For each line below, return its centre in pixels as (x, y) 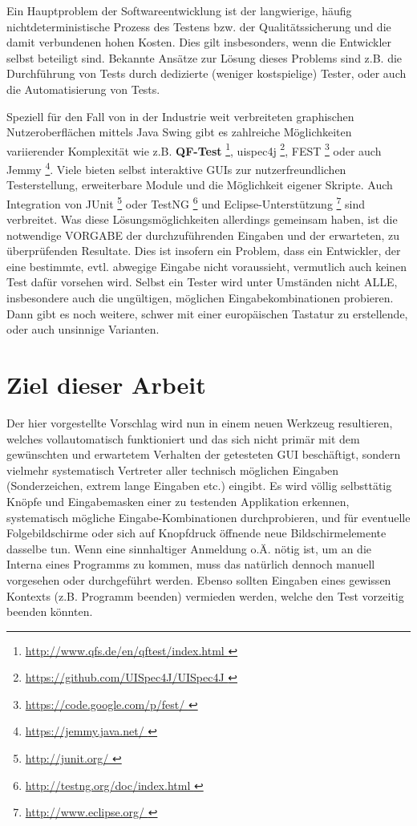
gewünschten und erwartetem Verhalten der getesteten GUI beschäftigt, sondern (204, 454)
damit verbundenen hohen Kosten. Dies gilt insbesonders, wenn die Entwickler (199, 42)
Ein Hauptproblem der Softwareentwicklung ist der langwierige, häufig (179, 10)
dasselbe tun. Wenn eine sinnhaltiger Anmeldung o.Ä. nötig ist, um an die (189, 548)
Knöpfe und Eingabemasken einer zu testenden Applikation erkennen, (178, 501)
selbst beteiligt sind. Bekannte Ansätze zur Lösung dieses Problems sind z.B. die (204, 57)
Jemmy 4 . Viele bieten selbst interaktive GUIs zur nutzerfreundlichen (176, 168)
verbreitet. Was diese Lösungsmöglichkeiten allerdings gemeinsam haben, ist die (202, 219)
